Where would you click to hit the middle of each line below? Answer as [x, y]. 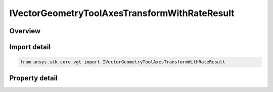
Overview [25, 31]
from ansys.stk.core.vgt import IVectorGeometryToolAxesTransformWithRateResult [123, 62]
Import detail [30, 47]
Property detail [34, 78]
